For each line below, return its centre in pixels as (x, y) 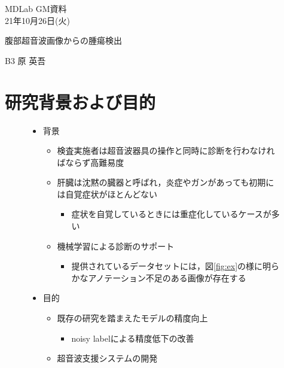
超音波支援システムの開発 (107, 358)
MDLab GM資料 (36, 8)
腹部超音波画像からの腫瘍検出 (63, 40)
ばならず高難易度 (91, 162)
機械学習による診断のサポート (116, 246)
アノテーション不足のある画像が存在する (167, 277)
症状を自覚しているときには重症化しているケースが (171, 214)
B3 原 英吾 (25, 60)
